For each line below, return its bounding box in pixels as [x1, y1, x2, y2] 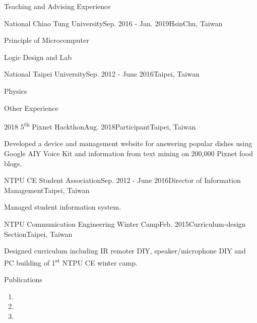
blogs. [4, 158, 22, 168]
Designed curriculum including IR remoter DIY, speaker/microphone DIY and [4, 245, 246, 256]
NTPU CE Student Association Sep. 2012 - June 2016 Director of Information [4, 175, 241, 185]
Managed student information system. [4, 202, 121, 212]
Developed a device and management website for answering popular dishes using [4, 138, 252, 149]
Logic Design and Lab [4, 51, 72, 62]
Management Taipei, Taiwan [4, 184, 90, 195]
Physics [4, 85, 27, 96]
